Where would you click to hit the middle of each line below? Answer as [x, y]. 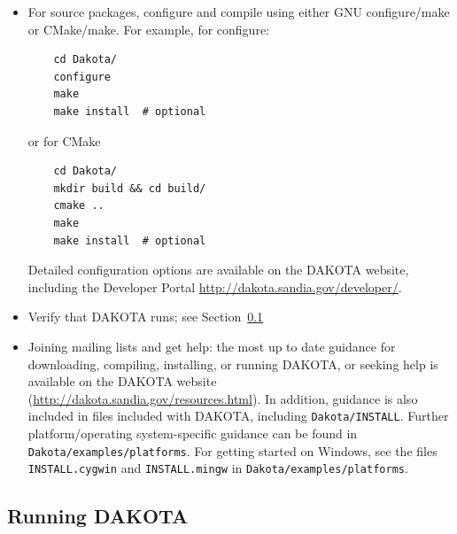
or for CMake [64, 140]
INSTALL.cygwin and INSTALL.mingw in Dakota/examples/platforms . [218, 468]
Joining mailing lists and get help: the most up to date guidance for [212, 346]
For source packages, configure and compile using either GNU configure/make [239, 12]
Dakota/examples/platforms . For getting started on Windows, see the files [232, 450]
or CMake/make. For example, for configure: [148, 29]
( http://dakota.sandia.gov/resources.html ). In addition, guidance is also [223, 398]
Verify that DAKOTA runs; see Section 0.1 [146, 317]
